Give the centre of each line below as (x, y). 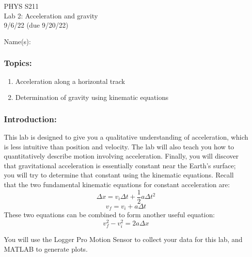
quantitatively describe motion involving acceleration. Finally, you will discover (121, 156)
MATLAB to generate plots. (46, 249)
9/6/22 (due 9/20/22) (36, 25)
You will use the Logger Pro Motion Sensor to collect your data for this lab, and (123, 239)
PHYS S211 (21, 6)
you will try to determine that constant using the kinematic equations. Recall (119, 175)
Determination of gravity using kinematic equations (92, 97)
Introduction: (30, 119)
